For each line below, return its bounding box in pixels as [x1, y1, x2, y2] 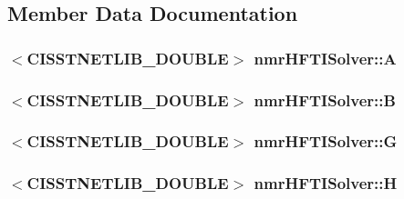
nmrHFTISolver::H [254, 172, 398, 194]
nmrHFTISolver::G [254, 130, 398, 153]
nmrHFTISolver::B [254, 88, 396, 111]
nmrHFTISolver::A [254, 46, 397, 69]
